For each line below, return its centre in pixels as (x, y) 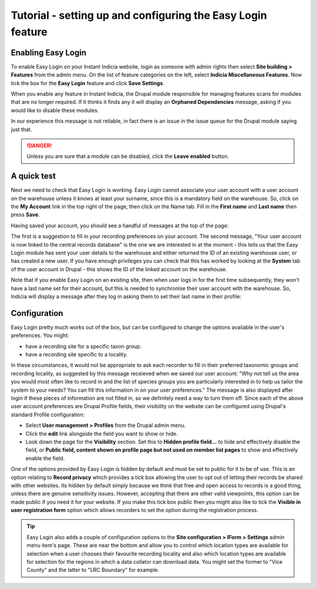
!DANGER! (39, 145)
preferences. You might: (40, 335)
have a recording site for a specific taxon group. (84, 346)
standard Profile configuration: (48, 415)
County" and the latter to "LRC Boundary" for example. (93, 570)
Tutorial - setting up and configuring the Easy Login (139, 15)
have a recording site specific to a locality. (77, 355)
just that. (21, 129)
